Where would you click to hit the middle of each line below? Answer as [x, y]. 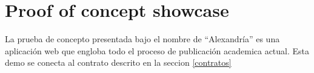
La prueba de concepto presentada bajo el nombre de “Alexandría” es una [142, 39]
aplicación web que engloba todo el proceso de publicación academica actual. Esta [157, 50]
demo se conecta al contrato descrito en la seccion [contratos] [118, 62]
